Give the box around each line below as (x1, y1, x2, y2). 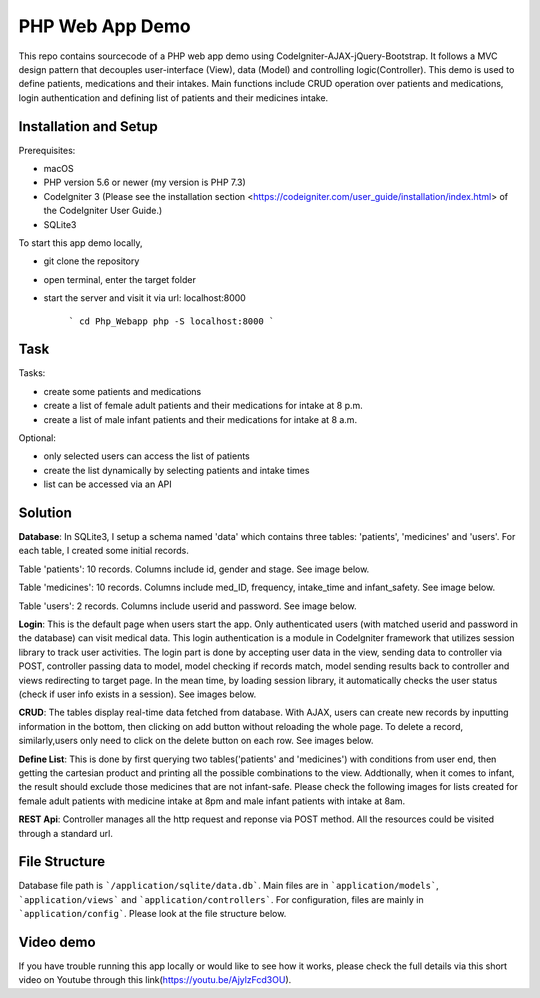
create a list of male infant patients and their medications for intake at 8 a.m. (43, 413, 358, 425)
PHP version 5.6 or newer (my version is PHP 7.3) (43, 176, 247, 189)
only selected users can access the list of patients (43, 450, 250, 462)
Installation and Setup (18, 118, 159, 135)
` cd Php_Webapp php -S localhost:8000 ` (68, 315, 275, 327)
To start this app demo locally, (18, 236, 143, 249)
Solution (18, 504, 72, 521)
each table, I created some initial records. (18, 545, 189, 557)
